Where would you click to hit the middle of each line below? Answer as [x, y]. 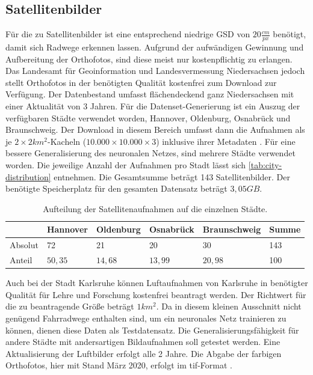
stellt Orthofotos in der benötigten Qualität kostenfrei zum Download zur [141, 82]
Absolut [24, 245]
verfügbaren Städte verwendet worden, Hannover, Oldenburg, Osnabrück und [148, 117]
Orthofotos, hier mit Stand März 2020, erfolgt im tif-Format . [119, 365]
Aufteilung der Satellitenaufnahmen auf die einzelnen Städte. [155, 208]
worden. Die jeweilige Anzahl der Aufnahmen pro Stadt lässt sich [126, 164]
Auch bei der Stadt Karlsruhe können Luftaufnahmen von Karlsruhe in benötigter [157, 283]
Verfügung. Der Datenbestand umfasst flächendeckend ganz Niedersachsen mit [150, 94]
